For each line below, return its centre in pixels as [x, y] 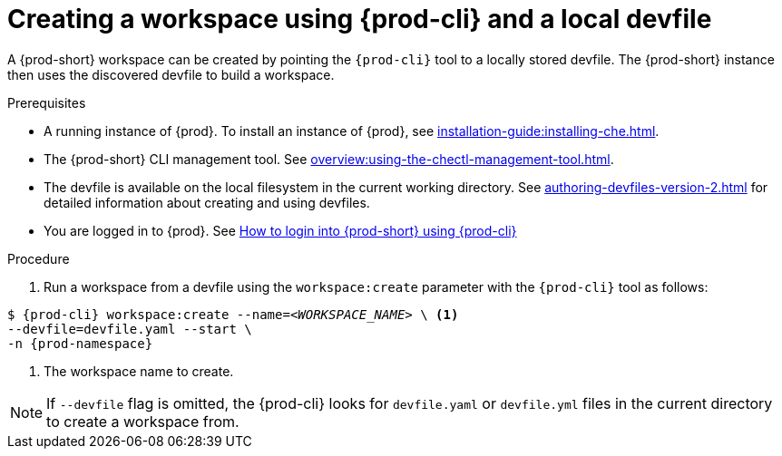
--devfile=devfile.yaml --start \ [130, 329]
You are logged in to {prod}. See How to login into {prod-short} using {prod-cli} [280, 230]
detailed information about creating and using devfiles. [207, 202]
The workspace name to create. [139, 371]
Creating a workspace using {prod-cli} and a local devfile [360, 19]
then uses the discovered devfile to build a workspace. [171, 74]
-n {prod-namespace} [80, 343]
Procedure [39, 258]
